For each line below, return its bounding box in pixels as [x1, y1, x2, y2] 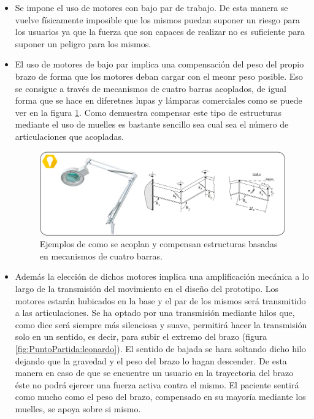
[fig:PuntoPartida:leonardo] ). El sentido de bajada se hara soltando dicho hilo [15, 342, 306, 355]
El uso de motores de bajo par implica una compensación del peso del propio [15, 58, 304, 71]
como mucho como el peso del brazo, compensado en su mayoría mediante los [15, 390, 306, 403]
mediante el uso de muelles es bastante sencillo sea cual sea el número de [15, 118, 289, 131]
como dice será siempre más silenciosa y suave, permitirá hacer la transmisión [15, 318, 307, 331]
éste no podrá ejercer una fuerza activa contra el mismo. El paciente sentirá [15, 378, 299, 391]
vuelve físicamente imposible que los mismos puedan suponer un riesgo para [15, 13, 300, 26]
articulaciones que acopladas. [15, 129, 124, 142]
